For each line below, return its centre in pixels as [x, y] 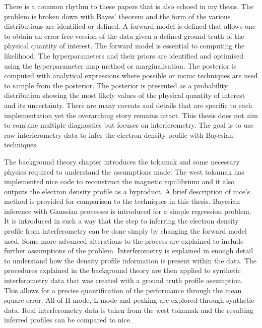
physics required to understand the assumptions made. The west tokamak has [124, 171]
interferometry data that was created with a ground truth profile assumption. [124, 280]
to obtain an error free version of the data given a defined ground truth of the [124, 36]
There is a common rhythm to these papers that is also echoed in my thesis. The [129, 6]
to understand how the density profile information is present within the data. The [130, 260]
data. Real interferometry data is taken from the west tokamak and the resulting [129, 310]
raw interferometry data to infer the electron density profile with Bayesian [119, 134]
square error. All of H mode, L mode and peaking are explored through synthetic [129, 300]
